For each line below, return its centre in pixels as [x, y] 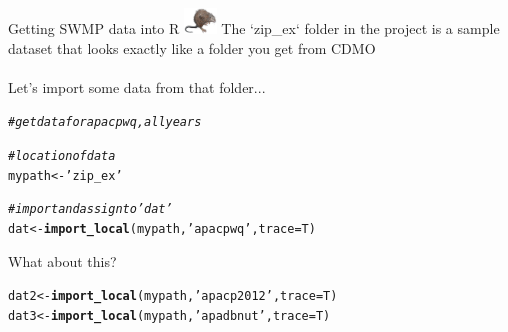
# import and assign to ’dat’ [90, 209]
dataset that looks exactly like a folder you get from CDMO [192, 47]
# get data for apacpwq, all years [105, 122]
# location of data [62, 156]
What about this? [62, 260]
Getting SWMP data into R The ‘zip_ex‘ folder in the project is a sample [254, 28]
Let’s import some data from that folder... [137, 86]
